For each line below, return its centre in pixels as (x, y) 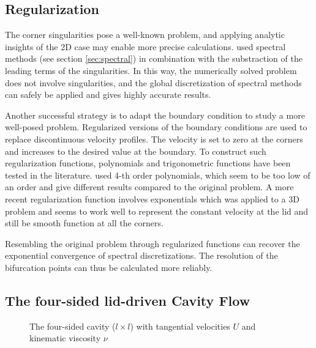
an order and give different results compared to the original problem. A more (149, 187)
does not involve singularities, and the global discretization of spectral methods (153, 82)
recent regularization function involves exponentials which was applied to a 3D (152, 198)
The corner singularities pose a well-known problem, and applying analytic (145, 35)
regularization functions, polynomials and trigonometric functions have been (148, 163)
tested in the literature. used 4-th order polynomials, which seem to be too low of (158, 175)
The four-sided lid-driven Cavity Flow (128, 300)
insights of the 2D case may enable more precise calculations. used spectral (145, 46)
